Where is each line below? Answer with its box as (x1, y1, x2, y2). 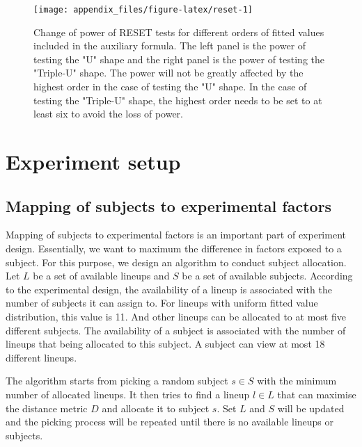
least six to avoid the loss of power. (33, 106, 183, 121)
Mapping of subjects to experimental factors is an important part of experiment (6, 227, 346, 242)
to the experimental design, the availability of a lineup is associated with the (6, 282, 332, 296)
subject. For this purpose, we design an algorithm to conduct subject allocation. (6, 254, 347, 269)
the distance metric (6, 400, 88, 415)
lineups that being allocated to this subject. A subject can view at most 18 (6, 336, 325, 351)
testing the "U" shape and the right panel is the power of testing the (33, 51, 325, 66)
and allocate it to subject (102, 400, 210, 415)
